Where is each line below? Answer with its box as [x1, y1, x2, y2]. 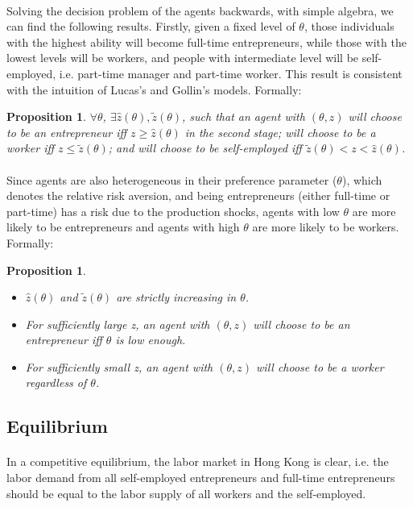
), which [341, 171, 382, 188]
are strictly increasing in [116, 289, 237, 305]
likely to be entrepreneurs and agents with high [6, 218, 240, 235]
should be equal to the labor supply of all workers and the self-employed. [6, 484, 366, 501]
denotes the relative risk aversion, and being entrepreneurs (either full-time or [6, 187, 390, 204]
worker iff [6, 139, 55, 156]
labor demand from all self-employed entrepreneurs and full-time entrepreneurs [6, 469, 395, 486]
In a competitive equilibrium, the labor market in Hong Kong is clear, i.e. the [6, 453, 389, 470]
